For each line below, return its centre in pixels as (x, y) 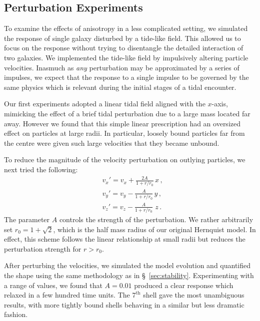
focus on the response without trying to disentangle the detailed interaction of (124, 48)
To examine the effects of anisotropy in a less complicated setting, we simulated (126, 28)
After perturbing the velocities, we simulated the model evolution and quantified (127, 265)
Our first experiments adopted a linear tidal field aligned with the (105, 104)
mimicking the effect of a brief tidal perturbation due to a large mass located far (127, 113)
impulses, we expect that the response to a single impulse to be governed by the (126, 77)
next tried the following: (41, 169)
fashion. (16, 314)
